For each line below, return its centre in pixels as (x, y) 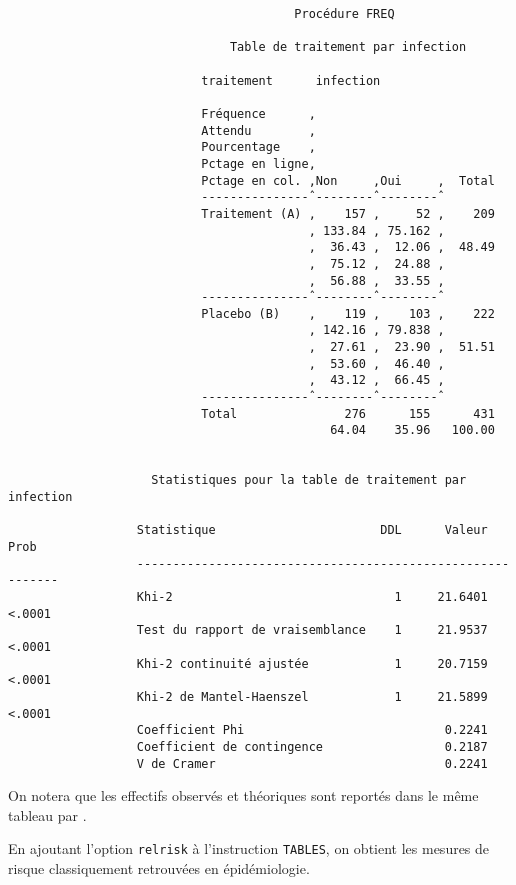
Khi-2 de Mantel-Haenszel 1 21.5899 (312, 696)
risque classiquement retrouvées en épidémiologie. (159, 868)
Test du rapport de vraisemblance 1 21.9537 (312, 630)
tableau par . (47, 814)
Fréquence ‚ (258, 113)
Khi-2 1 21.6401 (312, 596)
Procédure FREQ (344, 14)
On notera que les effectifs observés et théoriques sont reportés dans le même (243, 795)
